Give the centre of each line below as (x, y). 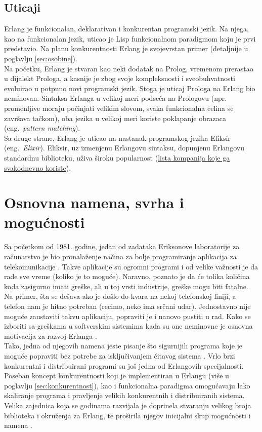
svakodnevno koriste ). (38, 167)
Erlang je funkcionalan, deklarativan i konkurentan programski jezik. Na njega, (126, 29)
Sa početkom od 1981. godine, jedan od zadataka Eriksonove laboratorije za (122, 246)
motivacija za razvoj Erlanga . (51, 336)
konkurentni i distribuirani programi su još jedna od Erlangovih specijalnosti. (124, 365)
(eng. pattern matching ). (42, 128)
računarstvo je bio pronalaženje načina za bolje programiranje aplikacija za (120, 257)
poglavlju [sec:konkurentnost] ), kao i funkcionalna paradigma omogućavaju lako (127, 385)
